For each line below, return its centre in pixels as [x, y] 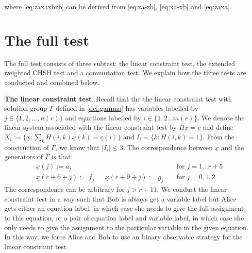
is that [61, 157]
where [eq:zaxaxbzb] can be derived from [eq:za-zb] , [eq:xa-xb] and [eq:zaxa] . [118, 6]
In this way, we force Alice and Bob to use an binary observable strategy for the [124, 237]
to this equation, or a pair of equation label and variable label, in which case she [124, 217]
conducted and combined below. [52, 82]
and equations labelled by [103, 117]
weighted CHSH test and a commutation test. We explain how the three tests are [125, 73]
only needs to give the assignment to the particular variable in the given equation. [126, 227]
